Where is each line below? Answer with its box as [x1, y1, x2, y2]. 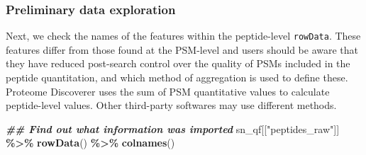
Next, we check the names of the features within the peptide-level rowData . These [6, 28, 361, 43]
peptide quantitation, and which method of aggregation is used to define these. [6, 70, 348, 85]
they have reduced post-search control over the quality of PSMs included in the [6, 56, 350, 71]
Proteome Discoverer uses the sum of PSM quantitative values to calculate [6, 84, 330, 98]
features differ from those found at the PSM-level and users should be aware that [6, 42, 358, 57]
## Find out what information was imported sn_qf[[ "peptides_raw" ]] [6, 121, 340, 136]
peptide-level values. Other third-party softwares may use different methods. [6, 98, 337, 113]
